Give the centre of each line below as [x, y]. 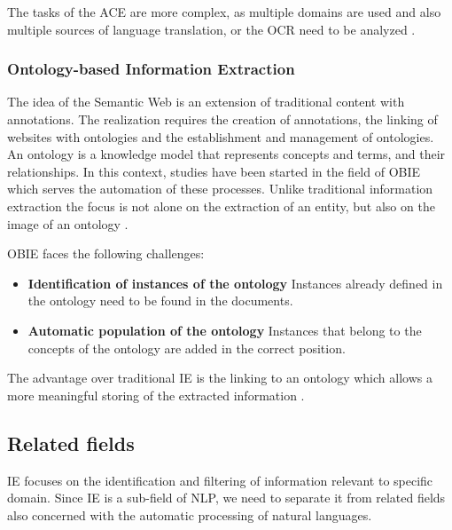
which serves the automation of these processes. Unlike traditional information [220, 189]
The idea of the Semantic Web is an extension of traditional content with [206, 102]
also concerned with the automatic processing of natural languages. [190, 514]
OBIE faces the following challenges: [106, 253]
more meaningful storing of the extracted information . [156, 395]
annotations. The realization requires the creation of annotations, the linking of [222, 119]
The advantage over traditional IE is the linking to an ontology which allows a [220, 378]
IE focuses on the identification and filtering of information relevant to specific [220, 480]
